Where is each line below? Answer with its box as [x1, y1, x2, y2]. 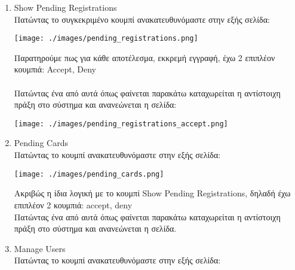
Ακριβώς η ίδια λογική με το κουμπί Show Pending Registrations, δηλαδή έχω [14, 187, 291, 199]
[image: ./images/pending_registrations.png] [14, 34, 198, 43]
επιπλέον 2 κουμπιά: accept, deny [14, 198, 133, 211]
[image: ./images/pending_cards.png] [14, 169, 164, 178]
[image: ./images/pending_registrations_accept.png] [14, 119, 228, 128]
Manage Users [14, 242, 66, 254]
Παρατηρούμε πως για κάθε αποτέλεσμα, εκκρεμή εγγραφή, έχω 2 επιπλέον [14, 51, 275, 63]
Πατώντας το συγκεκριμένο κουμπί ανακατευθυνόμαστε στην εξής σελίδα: [14, 13, 270, 25]
